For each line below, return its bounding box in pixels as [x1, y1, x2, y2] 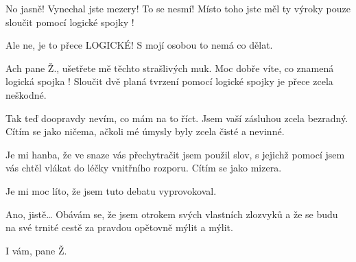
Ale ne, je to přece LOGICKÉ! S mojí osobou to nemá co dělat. [5, 38, 273, 52]
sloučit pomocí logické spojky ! [5, 14, 134, 29]
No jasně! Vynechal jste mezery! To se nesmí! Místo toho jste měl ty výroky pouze [5, 1, 351, 15]
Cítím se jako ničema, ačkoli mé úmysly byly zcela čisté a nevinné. [5, 124, 285, 139]
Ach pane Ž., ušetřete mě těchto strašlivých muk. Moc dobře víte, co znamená [5, 60, 334, 75]
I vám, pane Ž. [5, 243, 67, 257]
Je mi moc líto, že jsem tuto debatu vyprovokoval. [5, 183, 217, 198]
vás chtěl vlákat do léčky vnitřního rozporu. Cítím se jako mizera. [5, 160, 282, 175]
